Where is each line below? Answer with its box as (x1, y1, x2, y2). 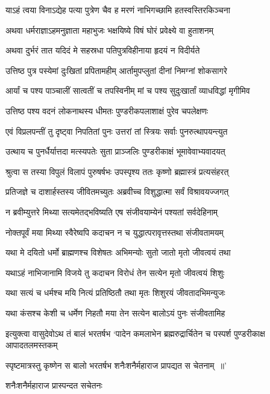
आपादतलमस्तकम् (5, 339, 58, 351)
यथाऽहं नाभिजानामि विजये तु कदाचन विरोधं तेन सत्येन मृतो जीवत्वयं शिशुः (5, 266, 225, 279)
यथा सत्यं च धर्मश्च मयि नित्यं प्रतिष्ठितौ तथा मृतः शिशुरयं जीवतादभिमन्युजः (5, 286, 225, 299)
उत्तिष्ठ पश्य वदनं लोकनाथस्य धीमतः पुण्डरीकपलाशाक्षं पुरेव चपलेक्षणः (5, 104, 209, 117)
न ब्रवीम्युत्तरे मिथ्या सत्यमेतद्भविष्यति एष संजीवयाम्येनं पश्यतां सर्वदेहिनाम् (5, 205, 218, 218)
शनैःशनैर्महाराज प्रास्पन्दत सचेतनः (5, 379, 102, 392)
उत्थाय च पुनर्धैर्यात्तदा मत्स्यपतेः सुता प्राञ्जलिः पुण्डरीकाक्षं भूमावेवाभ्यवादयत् (5, 145, 225, 158)
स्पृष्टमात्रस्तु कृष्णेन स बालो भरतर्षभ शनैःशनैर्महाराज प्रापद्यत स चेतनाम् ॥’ (5, 359, 227, 371)
